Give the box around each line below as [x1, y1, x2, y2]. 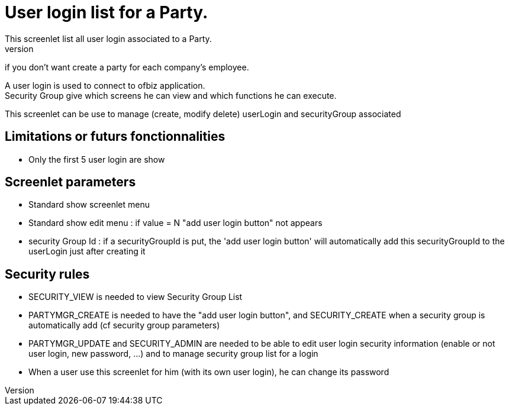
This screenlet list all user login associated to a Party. [5, 33, 212, 44]
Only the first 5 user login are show [28, 154, 165, 164]
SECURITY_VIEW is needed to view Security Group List [28, 292, 243, 302]
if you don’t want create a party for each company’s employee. [5, 62, 249, 72]
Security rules [5, 266, 90, 282]
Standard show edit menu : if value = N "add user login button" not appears [28, 218, 323, 228]
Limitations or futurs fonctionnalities [5, 129, 225, 144]
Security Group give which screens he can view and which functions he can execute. [5, 90, 337, 101]
